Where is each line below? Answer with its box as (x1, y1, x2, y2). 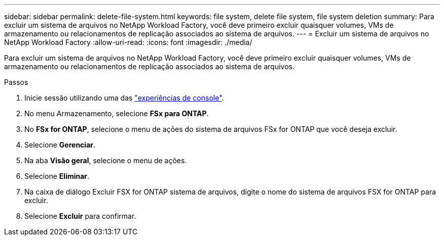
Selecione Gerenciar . (24, 140, 96, 149)
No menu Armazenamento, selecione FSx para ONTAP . (24, 109, 209, 118)
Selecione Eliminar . (24, 172, 90, 180)
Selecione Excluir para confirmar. (24, 212, 136, 220)
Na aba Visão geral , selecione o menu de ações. (24, 156, 187, 165)
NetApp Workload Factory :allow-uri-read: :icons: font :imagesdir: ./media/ (4, 38, 252, 46)
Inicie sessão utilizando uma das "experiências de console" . (24, 93, 224, 102)
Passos (4, 78, 28, 86)
